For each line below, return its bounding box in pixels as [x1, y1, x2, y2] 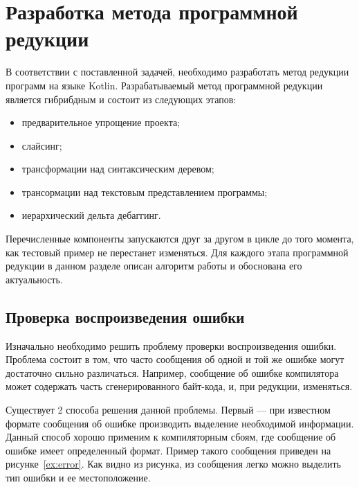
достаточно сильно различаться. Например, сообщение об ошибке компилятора [6, 365, 339, 380]
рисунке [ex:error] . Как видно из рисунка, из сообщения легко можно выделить [6, 457, 341, 471]
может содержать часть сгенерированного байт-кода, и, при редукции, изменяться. [6, 379, 353, 393]
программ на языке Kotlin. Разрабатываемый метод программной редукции [6, 78, 323, 92]
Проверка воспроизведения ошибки [6, 306, 245, 327]
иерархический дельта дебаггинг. [21, 208, 161, 222]
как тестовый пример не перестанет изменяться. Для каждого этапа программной [6, 245, 349, 259]
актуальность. [6, 272, 63, 286]
